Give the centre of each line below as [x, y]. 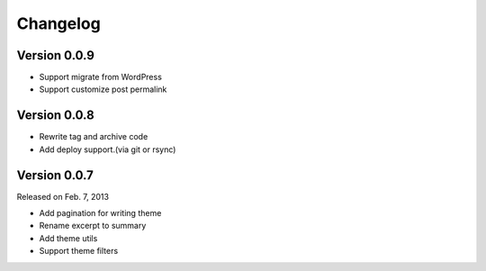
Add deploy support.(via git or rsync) [108, 149]
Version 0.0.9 [55, 55]
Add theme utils [68, 238]
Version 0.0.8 [55, 116]
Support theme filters [79, 251]
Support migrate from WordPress [100, 77]
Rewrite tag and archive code [94, 137]
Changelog [58, 23]
